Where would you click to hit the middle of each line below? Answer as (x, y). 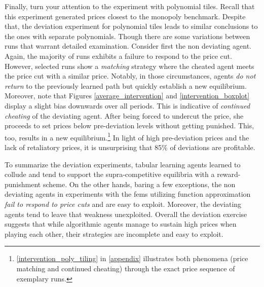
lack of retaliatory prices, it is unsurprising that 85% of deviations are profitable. (130, 147)
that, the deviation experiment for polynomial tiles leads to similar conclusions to (131, 26)
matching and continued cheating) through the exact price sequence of (126, 268)
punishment (23, 184)
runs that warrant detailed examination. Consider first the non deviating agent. (128, 46)
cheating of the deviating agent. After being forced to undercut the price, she (124, 115)
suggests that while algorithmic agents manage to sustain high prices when (121, 224)
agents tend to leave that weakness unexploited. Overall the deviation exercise (126, 214)
